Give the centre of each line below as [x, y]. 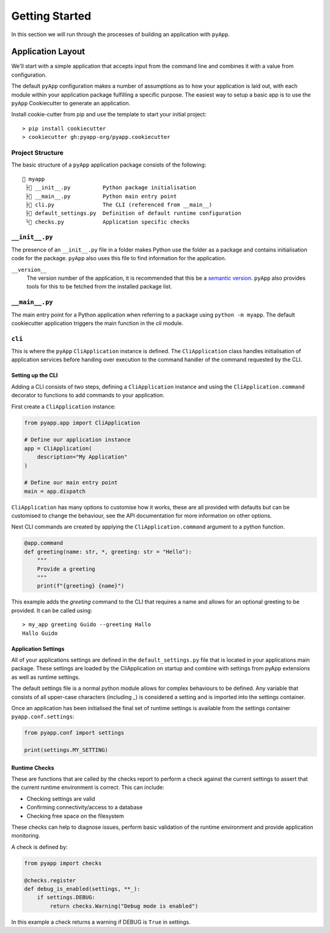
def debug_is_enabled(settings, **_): [82, 889]
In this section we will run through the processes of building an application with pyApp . [121, 34]
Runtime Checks [33, 768]
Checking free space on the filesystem [75, 816]
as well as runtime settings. [46, 677]
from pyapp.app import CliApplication [82, 423]
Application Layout [48, 52]
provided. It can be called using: [52, 610]
